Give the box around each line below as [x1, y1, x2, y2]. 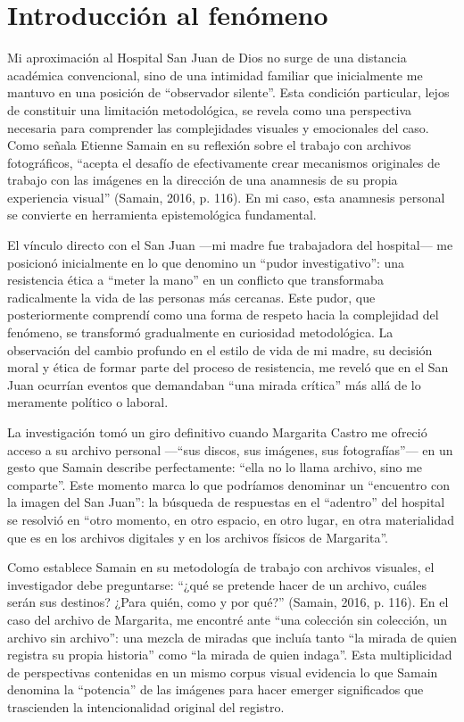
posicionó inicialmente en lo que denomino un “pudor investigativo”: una [7, 253, 405, 271]
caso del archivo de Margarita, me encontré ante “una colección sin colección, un [7, 610, 447, 628]
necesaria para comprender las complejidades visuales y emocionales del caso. [7, 118, 429, 137]
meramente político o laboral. [7, 393, 169, 411]
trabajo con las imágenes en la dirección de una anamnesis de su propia [7, 170, 398, 189]
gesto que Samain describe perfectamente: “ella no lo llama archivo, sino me [7, 458, 423, 477]
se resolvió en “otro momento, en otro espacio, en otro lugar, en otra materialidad [7, 510, 454, 528]
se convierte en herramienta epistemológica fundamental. [7, 205, 317, 224]
